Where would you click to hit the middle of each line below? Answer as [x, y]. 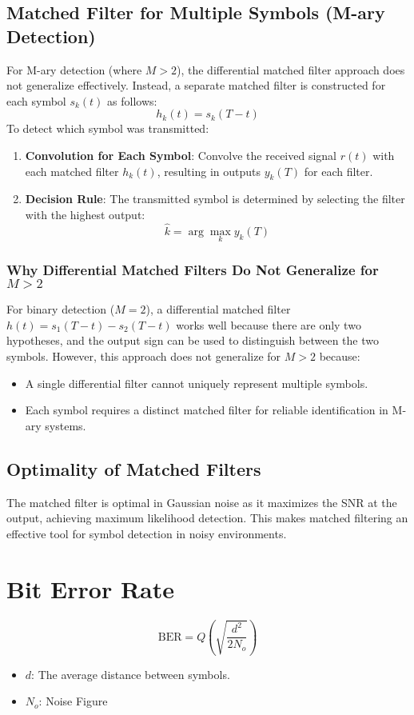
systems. [66, 425]
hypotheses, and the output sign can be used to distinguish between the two [193, 340]
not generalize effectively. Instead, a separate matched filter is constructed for [196, 85]
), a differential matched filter [218, 309]
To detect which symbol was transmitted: [108, 128]
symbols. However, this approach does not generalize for [144, 356]
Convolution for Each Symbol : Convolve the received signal [181, 155]
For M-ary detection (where [74, 69]
